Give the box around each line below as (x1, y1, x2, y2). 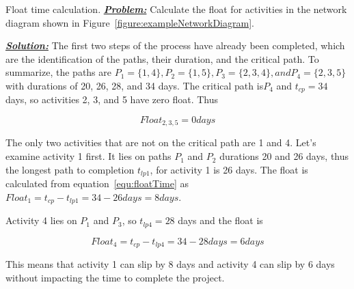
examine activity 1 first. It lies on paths (5, 149, 172, 163)
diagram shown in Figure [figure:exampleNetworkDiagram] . (5, 15, 254, 29)
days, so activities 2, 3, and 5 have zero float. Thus (5, 92, 219, 107)
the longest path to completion (5, 162, 135, 176)
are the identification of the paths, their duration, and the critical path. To (5, 51, 319, 66)
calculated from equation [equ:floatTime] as (5, 176, 189, 191)
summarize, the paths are (5, 65, 111, 79)
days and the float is (178, 213, 263, 228)
